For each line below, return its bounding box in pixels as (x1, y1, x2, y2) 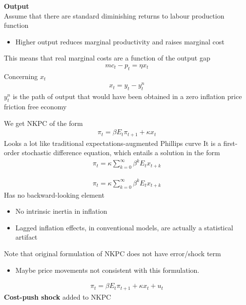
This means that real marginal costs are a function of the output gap (4, 53, 210, 63)
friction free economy (4, 102, 67, 112)
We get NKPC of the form (4, 118, 83, 128)
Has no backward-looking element (4, 189, 104, 200)
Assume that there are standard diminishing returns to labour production (4, 10, 225, 20)
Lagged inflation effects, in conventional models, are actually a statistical (15, 222, 233, 232)
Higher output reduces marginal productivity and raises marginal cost (15, 36, 225, 46)
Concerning (4, 71, 38, 81)
